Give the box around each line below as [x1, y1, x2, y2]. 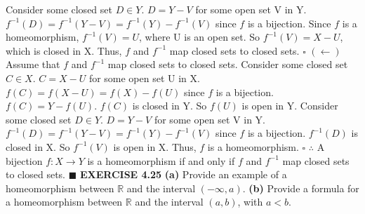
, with [237, 194, 263, 209]
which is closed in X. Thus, [6, 43, 122, 58]
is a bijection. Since [247, 15, 331, 30]
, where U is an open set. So [139, 29, 260, 44]
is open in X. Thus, [113, 139, 197, 154]
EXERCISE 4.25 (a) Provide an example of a [79, 167, 287, 182]
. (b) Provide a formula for [242, 180, 359, 195]
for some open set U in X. [88, 70, 200, 85]
